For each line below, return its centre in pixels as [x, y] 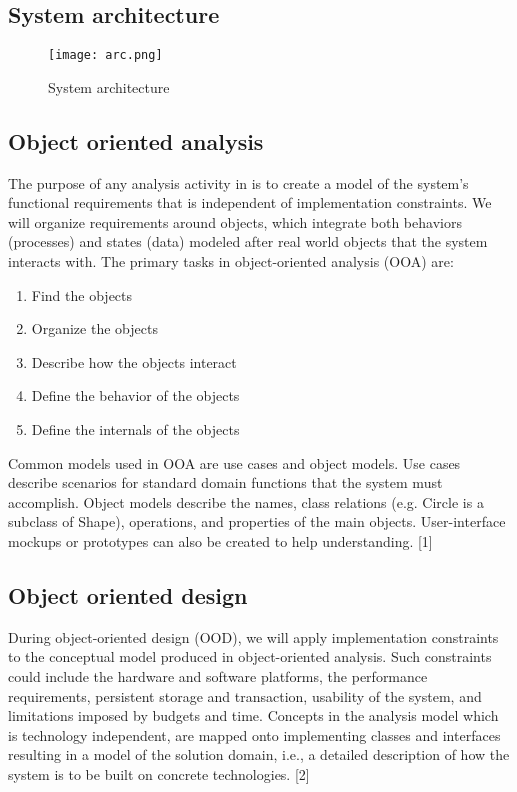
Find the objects [82, 294]
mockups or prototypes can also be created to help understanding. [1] [220, 540]
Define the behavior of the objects [135, 395]
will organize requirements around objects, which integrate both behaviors [235, 221]
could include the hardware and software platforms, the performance [218, 675]
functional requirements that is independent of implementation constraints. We [250, 202]
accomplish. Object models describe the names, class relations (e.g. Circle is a [246, 501]
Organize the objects [94, 328]
